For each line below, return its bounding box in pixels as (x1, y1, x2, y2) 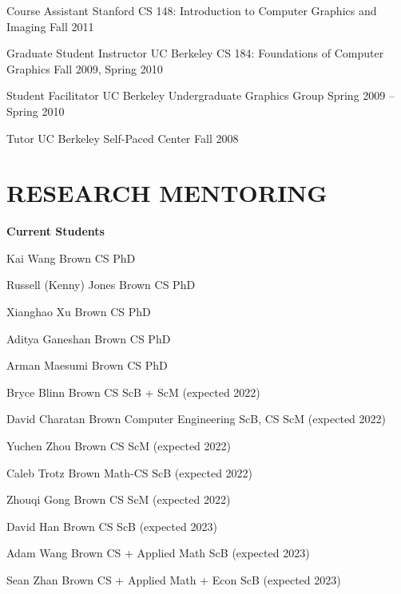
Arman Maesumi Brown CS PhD (6, 357, 168, 374)
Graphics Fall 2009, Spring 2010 (6, 60, 163, 77)
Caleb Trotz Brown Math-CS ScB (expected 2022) (6, 464, 253, 481)
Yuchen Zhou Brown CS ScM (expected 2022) (6, 438, 232, 454)
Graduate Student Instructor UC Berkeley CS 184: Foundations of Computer (6, 45, 384, 61)
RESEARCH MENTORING (6, 176, 328, 209)
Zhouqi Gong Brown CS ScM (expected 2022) (6, 491, 231, 508)
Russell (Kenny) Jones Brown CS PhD (6, 276, 196, 293)
